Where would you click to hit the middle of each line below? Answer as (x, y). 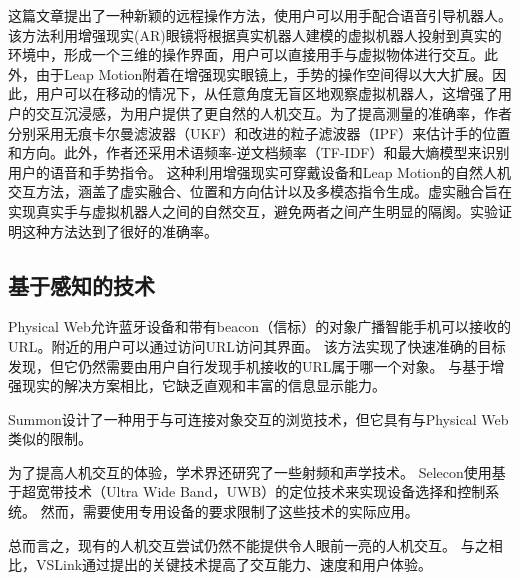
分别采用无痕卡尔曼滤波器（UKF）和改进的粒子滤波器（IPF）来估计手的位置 (259, 132)
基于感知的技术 (81, 284)
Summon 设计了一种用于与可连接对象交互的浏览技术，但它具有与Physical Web (258, 418)
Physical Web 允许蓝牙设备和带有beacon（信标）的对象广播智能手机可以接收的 (260, 326)
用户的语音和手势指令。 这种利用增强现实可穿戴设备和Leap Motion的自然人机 (260, 171)
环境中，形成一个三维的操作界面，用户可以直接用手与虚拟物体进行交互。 (246, 54)
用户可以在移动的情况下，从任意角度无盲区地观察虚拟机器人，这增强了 (266, 93)
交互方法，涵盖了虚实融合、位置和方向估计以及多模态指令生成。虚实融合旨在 (260, 191)
